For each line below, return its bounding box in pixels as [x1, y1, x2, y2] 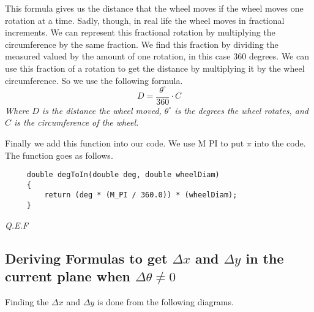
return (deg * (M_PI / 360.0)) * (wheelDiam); [44, 191, 237, 200]
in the [245, 248, 284, 267]
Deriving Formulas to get [5, 248, 168, 267]
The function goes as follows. [5, 148, 113, 161]
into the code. [254, 136, 306, 149]
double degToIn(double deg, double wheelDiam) [26, 170, 220, 180]
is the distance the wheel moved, [42, 104, 162, 116]
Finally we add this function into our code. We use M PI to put [5, 136, 244, 149]
